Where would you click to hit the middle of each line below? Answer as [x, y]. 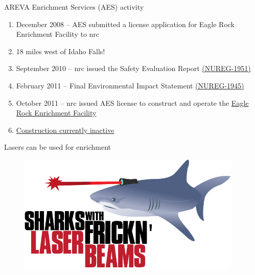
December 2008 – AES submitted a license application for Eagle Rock [125, 24]
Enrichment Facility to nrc [58, 34]
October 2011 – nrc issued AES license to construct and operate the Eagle [132, 102]
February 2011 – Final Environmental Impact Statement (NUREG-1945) [130, 85]
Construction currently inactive [65, 130]
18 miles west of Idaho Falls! [61, 51]
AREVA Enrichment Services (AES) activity [74, 7]
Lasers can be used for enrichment [57, 147]
